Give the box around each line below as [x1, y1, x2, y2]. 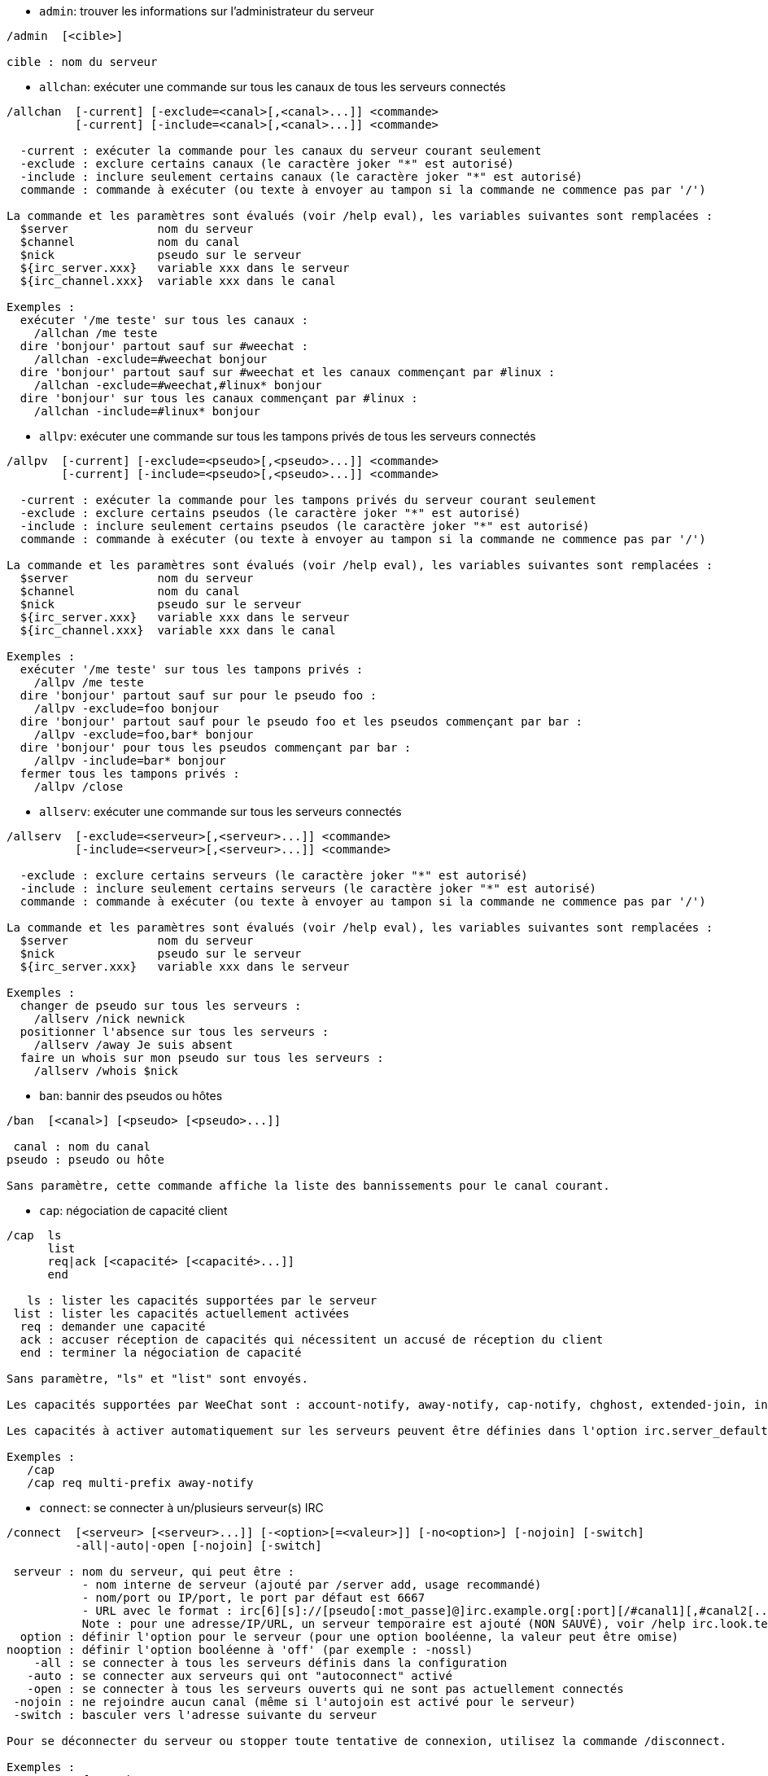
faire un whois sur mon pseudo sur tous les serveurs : [20, 1051, 384, 1064]
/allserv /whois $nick [33, 1064, 178, 1077]
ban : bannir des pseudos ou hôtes [39, 1089, 223, 1103]
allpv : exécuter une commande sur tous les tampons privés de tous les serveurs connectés [39, 429, 536, 443]
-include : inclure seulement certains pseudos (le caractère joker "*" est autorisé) [20, 520, 590, 533]
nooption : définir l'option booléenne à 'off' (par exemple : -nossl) [7, 1643, 473, 1656]
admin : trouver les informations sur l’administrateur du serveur [39, 4, 374, 18]
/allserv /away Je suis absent [33, 1038, 233, 1051]
